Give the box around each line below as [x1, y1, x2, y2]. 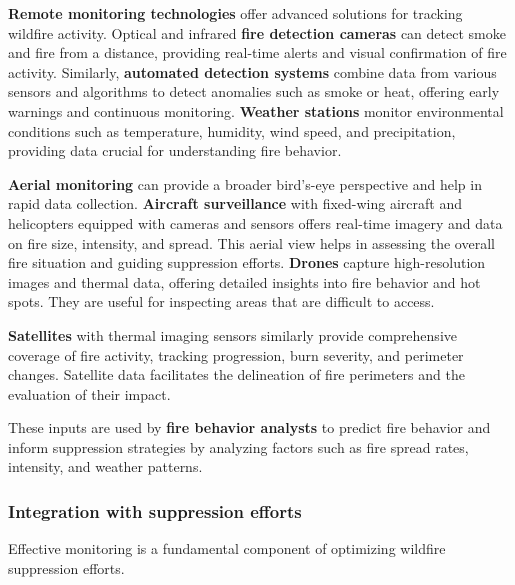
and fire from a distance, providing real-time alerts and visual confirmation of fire [8, 42, 507, 63]
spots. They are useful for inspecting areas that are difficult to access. [8, 291, 435, 312]
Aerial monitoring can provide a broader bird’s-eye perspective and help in [8, 173, 482, 194]
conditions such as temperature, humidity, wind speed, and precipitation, [8, 120, 456, 141]
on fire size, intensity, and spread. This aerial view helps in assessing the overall [8, 232, 495, 253]
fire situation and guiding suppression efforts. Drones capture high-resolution [8, 252, 486, 273]
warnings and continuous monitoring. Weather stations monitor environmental [8, 100, 504, 121]
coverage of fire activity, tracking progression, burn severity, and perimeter [8, 344, 464, 365]
